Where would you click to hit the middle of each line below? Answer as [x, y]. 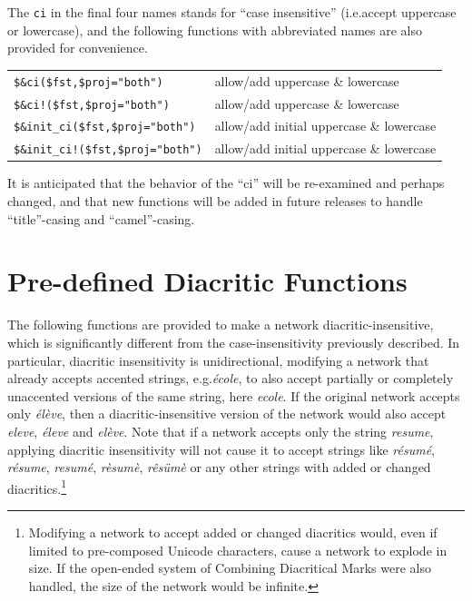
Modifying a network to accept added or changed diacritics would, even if [233, 532]
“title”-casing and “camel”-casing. [101, 218]
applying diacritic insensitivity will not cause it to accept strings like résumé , [221, 449]
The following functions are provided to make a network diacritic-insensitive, [221, 325]
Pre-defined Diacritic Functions [207, 281]
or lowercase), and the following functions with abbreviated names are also [215, 30]
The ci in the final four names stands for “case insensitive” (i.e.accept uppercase [232, 12]
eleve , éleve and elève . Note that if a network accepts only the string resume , [221, 431]
